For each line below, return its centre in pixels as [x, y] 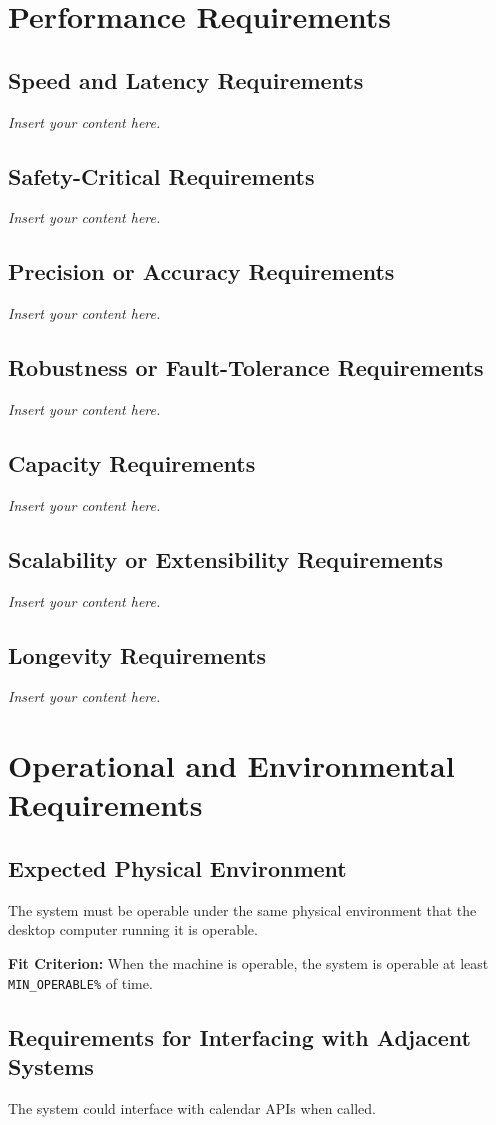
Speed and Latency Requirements [186, 79]
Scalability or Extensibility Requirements [226, 558]
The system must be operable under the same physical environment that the [242, 909]
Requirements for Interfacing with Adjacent [239, 1036]
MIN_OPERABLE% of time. [80, 982]
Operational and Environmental [231, 765]
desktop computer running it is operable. [133, 929]
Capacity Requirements [132, 462]
